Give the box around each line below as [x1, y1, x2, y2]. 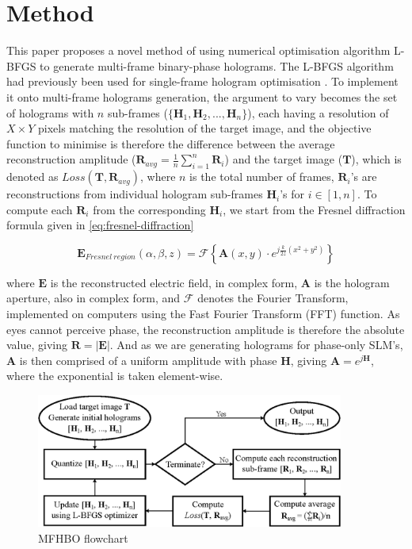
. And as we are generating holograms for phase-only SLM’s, [109, 336, 403, 353]
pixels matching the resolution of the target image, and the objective [37, 120, 372, 136]
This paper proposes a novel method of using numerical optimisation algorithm [6, 42, 391, 59]
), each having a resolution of [247, 104, 389, 121]
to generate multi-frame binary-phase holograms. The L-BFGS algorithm [40, 57, 394, 74]
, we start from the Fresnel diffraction [223, 201, 406, 217]
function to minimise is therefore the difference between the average [6, 135, 335, 152]
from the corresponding [93, 201, 206, 217]
